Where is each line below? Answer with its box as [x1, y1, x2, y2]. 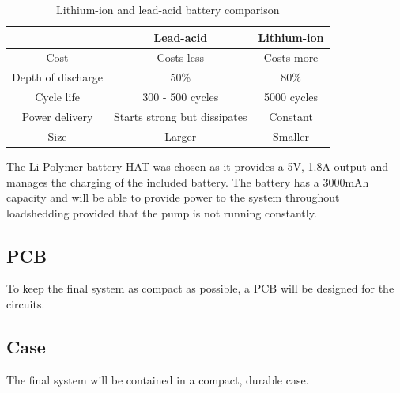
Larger [164, 127, 197, 144]
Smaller [273, 127, 309, 144]
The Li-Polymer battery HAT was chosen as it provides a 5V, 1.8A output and [6, 157, 389, 174]
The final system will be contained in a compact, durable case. [6, 371, 309, 387]
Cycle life [35, 89, 80, 105]
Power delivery [21, 108, 93, 124]
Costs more [263, 49, 319, 66]
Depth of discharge [12, 69, 104, 85]
